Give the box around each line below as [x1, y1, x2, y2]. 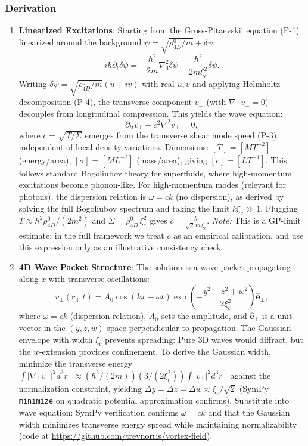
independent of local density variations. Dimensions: [18, 140, 209, 153]
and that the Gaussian [208, 406, 290, 418]
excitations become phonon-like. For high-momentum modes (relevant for [18, 178, 286, 191]
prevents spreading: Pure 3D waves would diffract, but [104, 333, 303, 345]
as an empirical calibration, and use [173, 229, 304, 241]
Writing [18, 78, 47, 90]
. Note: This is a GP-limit [207, 214, 301, 227]
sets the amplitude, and [161, 309, 247, 322]
